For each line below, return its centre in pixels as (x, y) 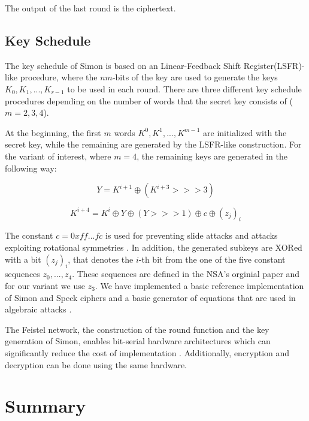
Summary (46, 406)
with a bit (23, 259)
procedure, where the (59, 77)
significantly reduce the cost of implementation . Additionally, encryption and (147, 352)
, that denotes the (101, 259)
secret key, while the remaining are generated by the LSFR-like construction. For (153, 144)
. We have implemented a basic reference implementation (199, 286)
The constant (29, 235)
